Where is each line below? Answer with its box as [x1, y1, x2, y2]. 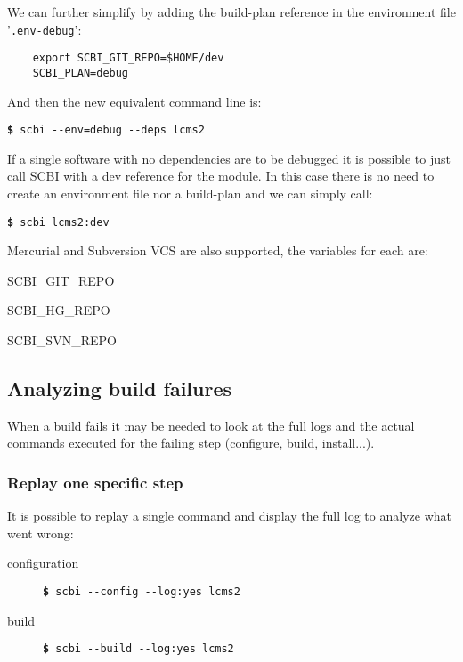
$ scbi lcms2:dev [7, 215, 110, 229]
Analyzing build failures [7, 375, 231, 402]
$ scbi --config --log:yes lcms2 [43, 585, 240, 599]
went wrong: [7, 523, 74, 542]
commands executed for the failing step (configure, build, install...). [7, 433, 375, 452]
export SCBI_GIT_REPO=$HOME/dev [32, 52, 224, 65]
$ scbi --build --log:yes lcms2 [43, 642, 234, 656]
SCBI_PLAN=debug [32, 66, 129, 79]
